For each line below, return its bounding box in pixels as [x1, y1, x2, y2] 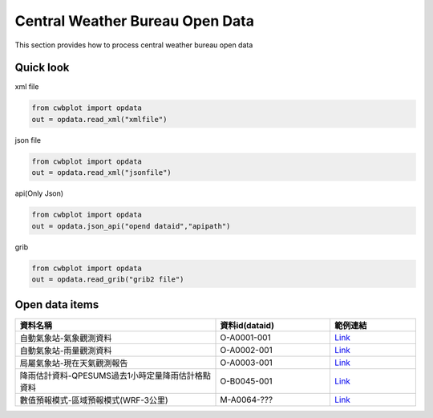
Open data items [14, 298, 99, 312]
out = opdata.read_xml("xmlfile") [31, 115, 168, 124]
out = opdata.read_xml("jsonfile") [31, 168, 172, 177]
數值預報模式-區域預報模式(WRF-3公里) [19, 395, 168, 406]
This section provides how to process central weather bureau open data [14, 40, 253, 50]
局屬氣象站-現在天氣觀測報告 [19, 358, 128, 369]
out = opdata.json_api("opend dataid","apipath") [31, 221, 231, 230]
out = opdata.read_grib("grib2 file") [31, 274, 184, 284]
